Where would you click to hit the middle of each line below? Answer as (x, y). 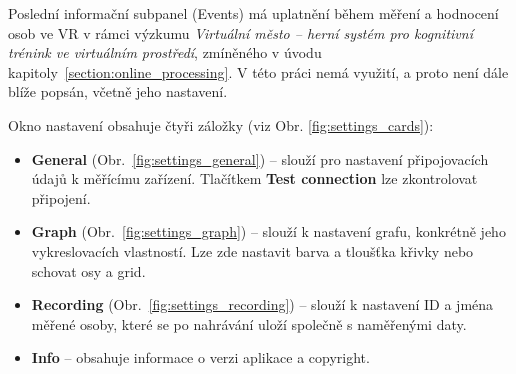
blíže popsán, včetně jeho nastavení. (118, 91)
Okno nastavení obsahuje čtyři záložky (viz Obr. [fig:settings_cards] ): (221, 124)
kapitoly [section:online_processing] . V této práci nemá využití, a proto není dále (258, 71)
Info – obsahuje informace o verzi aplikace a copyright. (200, 357)
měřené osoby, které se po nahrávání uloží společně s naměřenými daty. (249, 323)
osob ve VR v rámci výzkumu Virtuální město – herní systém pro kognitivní (240, 32)
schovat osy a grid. (88, 270)
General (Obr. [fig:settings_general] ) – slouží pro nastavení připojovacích (260, 158)
